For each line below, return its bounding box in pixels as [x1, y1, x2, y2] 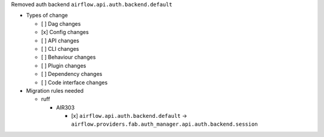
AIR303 [56, 103, 75, 111]
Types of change [26, 12, 68, 19]
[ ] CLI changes [41, 45, 79, 52]
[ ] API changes [41, 36, 79, 44]
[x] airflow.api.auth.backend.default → [71, 112, 187, 120]
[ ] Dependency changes [41, 71, 103, 78]
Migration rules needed [26, 87, 84, 94]
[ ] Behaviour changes [41, 54, 96, 61]
